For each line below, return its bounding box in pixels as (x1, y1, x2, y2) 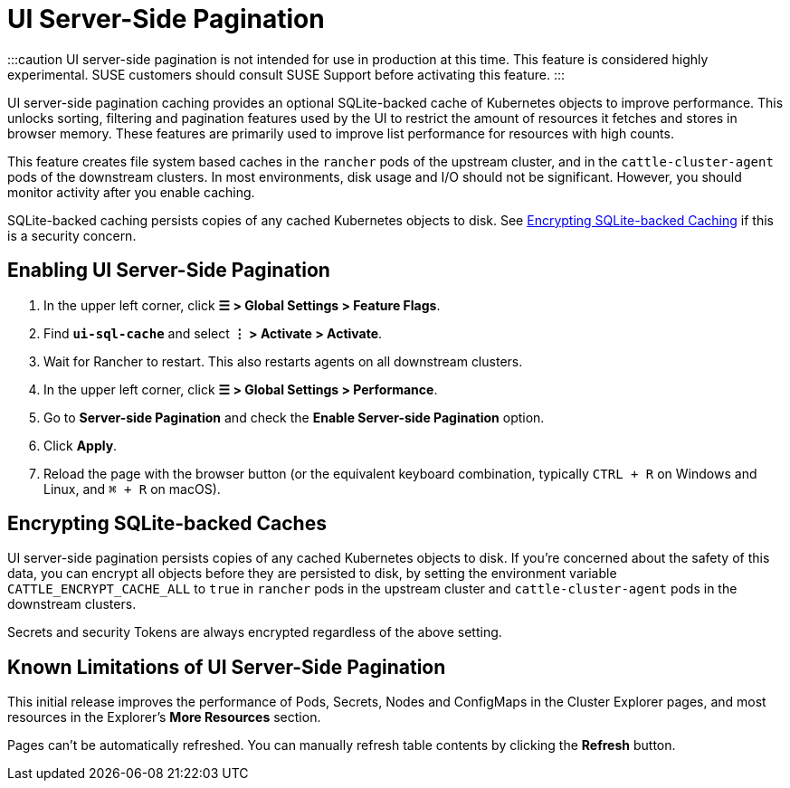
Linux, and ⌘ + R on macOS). (43, 480, 221, 497)
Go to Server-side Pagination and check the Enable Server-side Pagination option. (43, 409, 545, 425)
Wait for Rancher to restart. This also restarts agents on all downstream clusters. (43, 353, 523, 369)
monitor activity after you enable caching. (7, 184, 255, 200)
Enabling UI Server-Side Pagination (7, 259, 330, 282)
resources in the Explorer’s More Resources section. (7, 709, 321, 726)
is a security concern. (7, 227, 137, 243)
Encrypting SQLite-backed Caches (7, 512, 327, 536)
